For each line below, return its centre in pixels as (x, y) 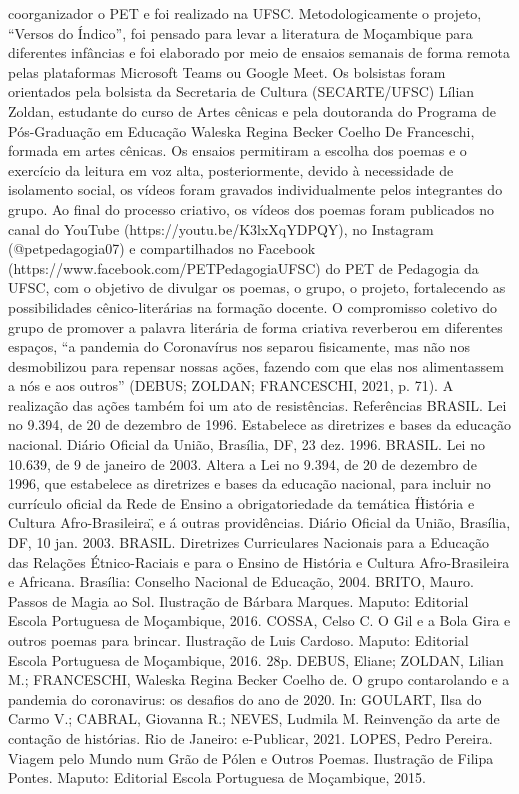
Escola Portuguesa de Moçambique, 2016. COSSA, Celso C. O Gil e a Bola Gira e (259, 620)
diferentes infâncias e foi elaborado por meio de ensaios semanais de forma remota (259, 52)
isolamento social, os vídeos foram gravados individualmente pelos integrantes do (255, 189)
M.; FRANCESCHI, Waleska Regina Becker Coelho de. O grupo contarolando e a (259, 679)
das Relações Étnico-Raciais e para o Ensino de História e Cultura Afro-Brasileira (259, 561)
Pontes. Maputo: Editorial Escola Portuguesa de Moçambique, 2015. (217, 777)
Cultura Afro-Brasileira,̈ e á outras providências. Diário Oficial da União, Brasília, (259, 522)
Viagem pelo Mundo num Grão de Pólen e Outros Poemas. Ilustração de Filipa (251, 757)
